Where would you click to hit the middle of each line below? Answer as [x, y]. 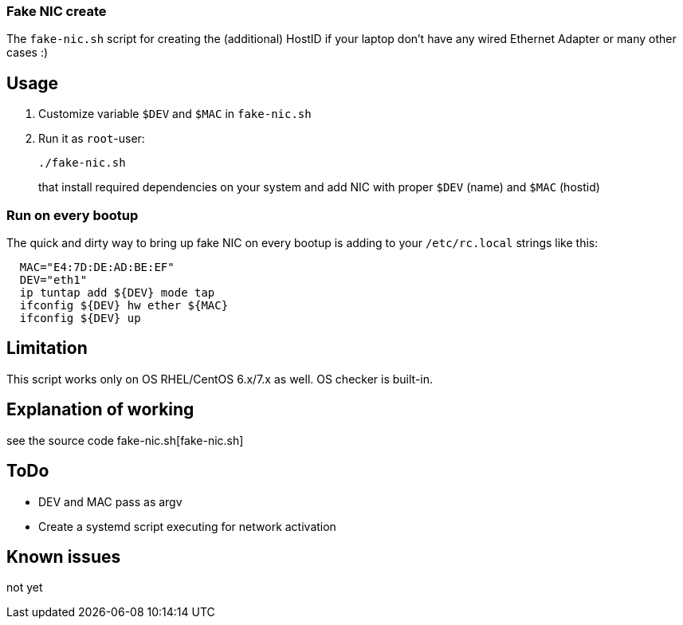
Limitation [47, 348]
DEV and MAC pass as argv [110, 501]
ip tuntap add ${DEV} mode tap [117, 292]
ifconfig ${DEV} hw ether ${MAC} [124, 305]
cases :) [27, 53]
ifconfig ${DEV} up [80, 318]
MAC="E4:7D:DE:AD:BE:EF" [97, 267]
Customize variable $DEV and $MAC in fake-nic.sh [175, 114]
